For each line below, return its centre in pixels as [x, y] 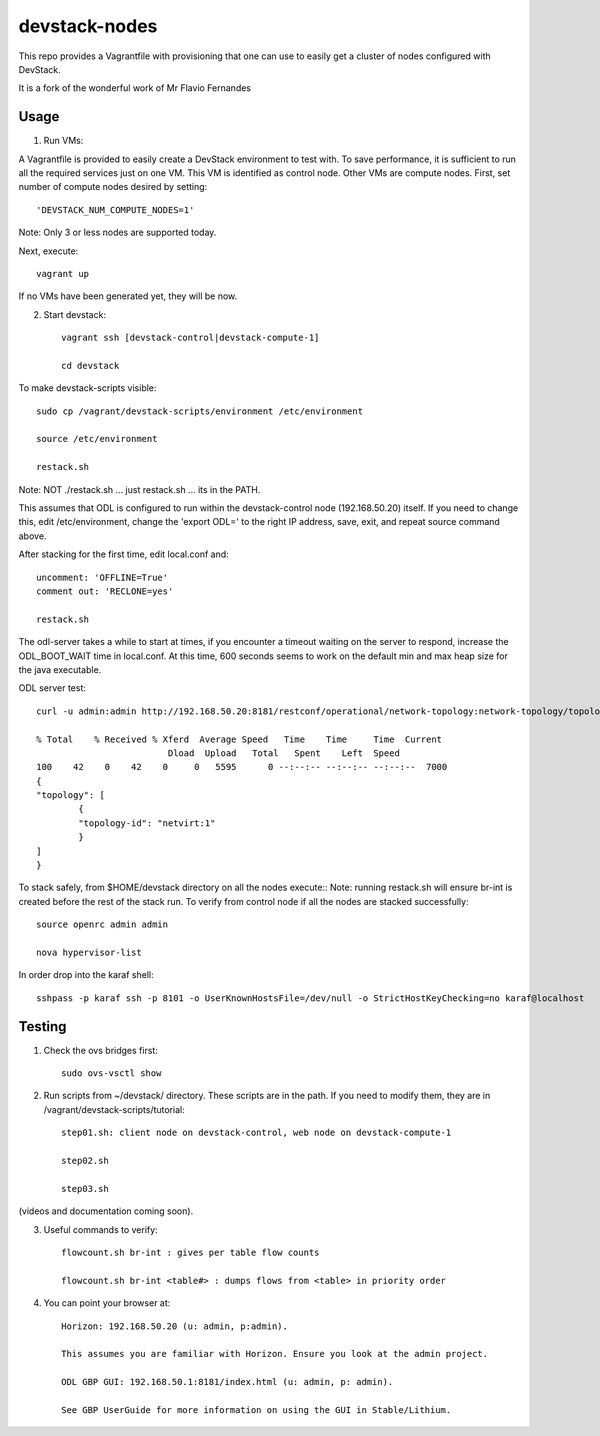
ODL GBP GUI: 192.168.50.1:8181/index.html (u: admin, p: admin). [227, 1382]
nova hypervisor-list [89, 952]
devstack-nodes [88, 26]
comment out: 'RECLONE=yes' [105, 591]
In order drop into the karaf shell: [86, 975]
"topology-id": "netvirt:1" [147, 823]
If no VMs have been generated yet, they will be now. [128, 296]
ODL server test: [52, 688]
